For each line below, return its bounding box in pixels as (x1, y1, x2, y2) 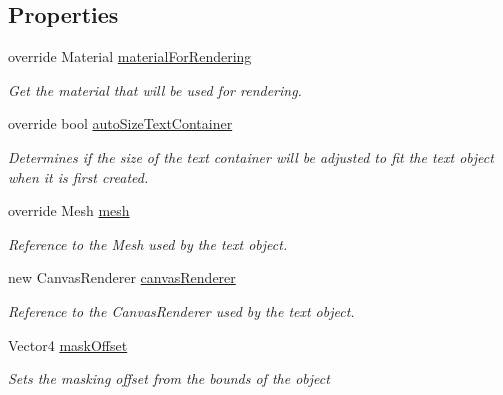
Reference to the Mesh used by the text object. (8, 233, 288, 254)
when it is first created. (8, 166, 149, 187)
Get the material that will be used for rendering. (8, 79, 302, 100)
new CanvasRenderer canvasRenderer (8, 267, 236, 288)
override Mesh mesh (8, 200, 130, 221)
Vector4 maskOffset (8, 334, 128, 355)
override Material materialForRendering (8, 46, 252, 67)
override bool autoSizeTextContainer (8, 113, 233, 134)
